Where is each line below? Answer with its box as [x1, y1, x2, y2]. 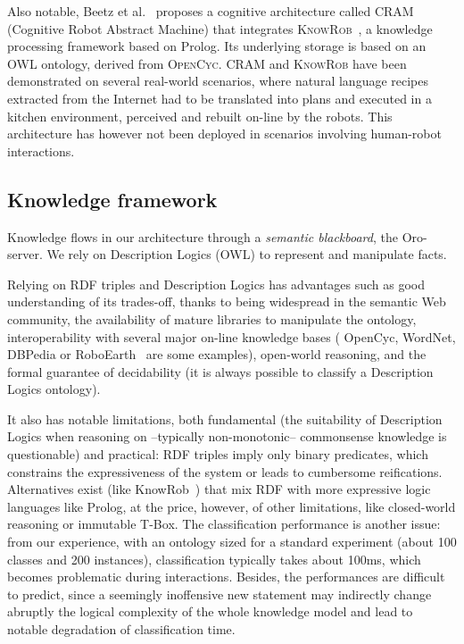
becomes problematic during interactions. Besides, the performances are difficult [7, 567, 445, 586]
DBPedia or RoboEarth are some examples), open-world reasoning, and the [7, 345, 427, 364]
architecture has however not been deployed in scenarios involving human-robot [7, 124, 442, 143]
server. [7, 245, 43, 263]
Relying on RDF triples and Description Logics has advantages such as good [7, 274, 426, 293]
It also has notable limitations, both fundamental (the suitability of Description [7, 409, 443, 428]
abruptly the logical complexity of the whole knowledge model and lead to [7, 602, 413, 621]
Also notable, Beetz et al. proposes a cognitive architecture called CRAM [7, 2, 414, 20]
